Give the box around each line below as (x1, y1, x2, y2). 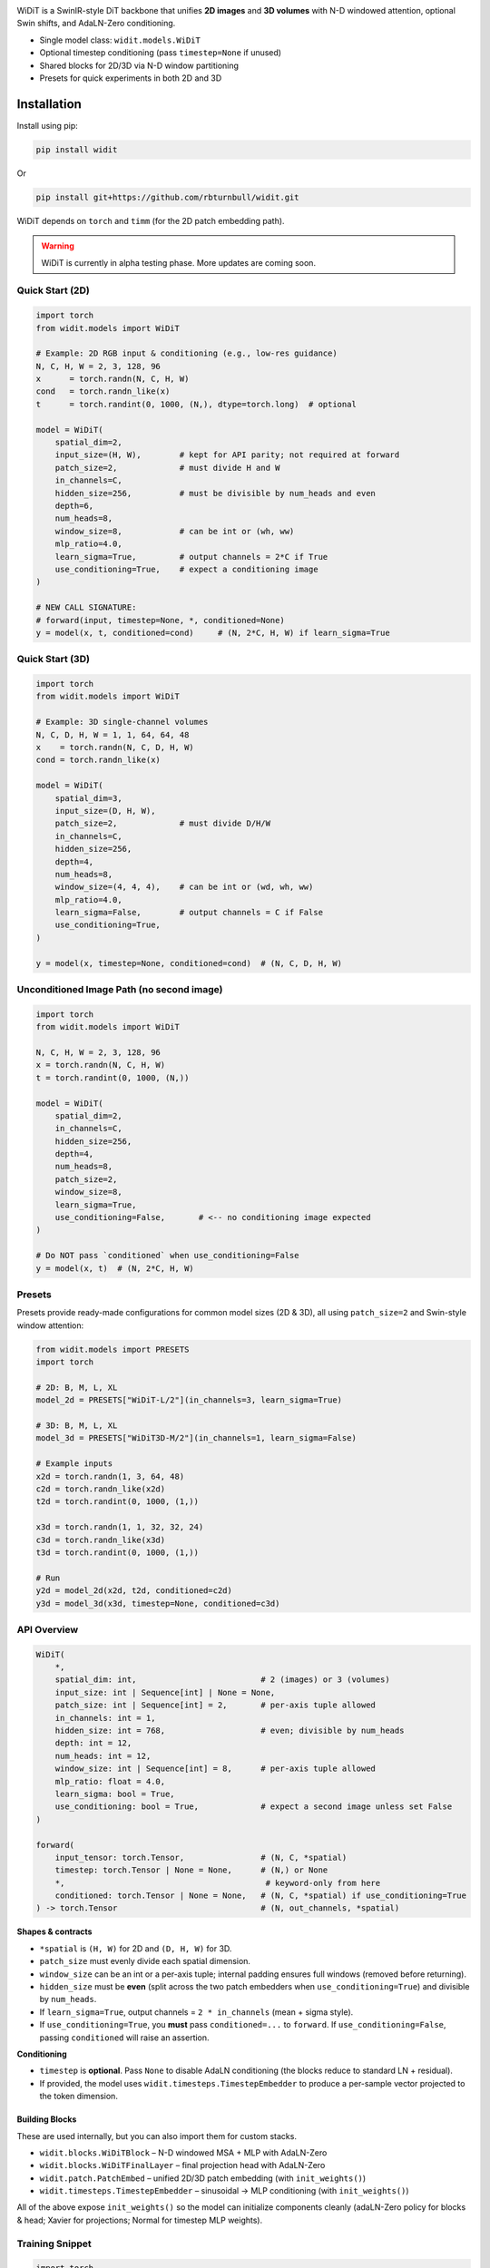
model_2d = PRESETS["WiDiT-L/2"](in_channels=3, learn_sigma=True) (35, 1395, 343, 1405)
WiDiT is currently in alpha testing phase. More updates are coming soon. (41, 257, 317, 268)
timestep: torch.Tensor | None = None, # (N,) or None (54, 1865, 328, 1875)
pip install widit (35, 144, 118, 154)
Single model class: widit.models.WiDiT (39, 34, 201, 45)
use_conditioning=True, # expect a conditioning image (54, 563, 318, 574)
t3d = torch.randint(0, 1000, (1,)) (35, 1547, 200, 1558)
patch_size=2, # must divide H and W (54, 463, 280, 473)
